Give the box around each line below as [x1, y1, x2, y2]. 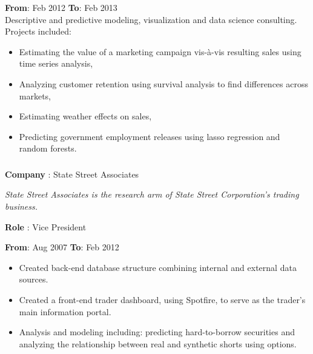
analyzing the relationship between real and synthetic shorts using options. [19, 337, 297, 350]
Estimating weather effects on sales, [19, 110, 152, 122]
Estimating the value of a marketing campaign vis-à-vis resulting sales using [19, 45, 301, 58]
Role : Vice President [5, 220, 87, 233]
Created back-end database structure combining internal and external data [19, 261, 297, 273]
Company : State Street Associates [5, 167, 139, 180]
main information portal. [19, 305, 111, 318]
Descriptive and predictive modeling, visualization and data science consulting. [5, 13, 297, 25]
